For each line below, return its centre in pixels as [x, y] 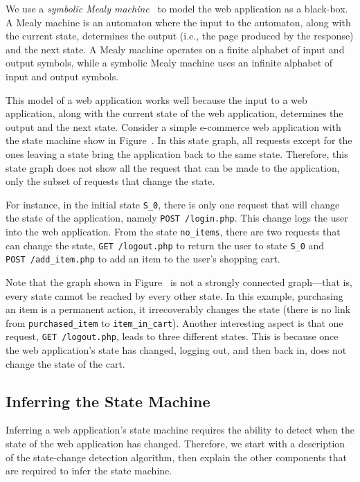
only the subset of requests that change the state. [110, 181]
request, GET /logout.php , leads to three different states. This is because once [172, 336]
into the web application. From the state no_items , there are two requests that [173, 232]
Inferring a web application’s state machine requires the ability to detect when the [180, 430]
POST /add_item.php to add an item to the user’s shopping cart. [143, 259]
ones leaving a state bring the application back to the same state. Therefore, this [177, 153]
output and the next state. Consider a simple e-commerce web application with [173, 126]
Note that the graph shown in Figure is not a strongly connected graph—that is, [179, 282]
